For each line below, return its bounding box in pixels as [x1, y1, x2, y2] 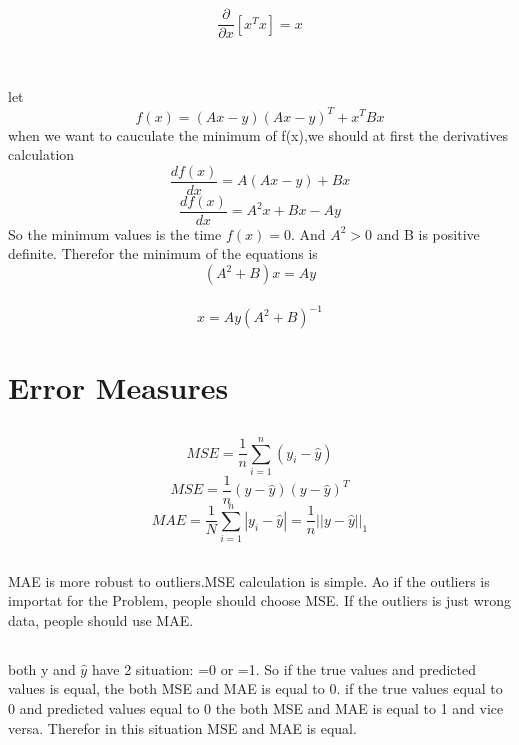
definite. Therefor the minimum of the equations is [8, 243, 318, 264]
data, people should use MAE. [8, 609, 194, 630]
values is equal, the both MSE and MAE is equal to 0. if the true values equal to [8, 678, 503, 699]
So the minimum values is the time [8, 223, 222, 244]
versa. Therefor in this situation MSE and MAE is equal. [8, 717, 357, 738]
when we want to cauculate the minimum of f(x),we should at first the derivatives [8, 124, 508, 145]
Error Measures [8, 367, 229, 408]
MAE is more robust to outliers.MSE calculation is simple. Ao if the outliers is [8, 570, 490, 591]
